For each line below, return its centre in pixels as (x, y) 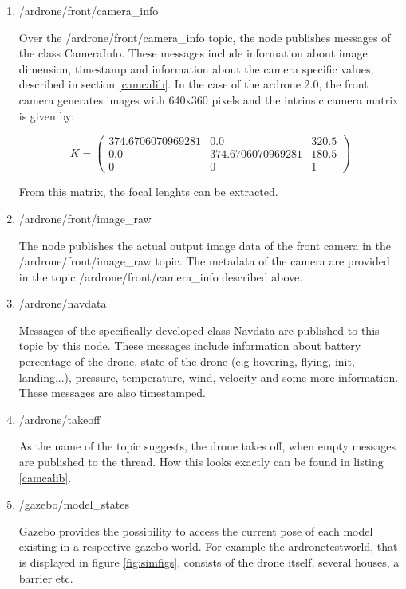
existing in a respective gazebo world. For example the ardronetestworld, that (208, 546)
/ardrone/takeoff (59, 419)
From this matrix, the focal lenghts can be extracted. (148, 192)
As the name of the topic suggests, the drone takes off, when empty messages (207, 446)
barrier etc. (46, 577)
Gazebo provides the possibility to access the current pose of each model (196, 530)
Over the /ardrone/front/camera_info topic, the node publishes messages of (205, 37)
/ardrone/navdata (63, 303)
